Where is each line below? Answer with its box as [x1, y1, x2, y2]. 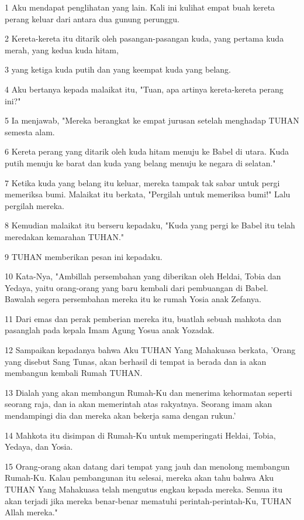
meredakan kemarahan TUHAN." [5, 230, 125, 242]
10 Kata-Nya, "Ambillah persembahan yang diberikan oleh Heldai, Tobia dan [5, 270, 281, 282]
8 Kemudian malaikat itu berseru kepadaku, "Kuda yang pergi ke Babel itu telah [5, 219, 295, 231]
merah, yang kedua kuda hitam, [5, 43, 119, 56]
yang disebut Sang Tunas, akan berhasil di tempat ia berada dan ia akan [5, 355, 267, 367]
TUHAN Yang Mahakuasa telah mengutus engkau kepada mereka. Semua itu [5, 483, 283, 495]
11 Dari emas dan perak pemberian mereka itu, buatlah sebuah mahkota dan [5, 312, 282, 324]
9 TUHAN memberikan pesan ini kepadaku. [5, 250, 163, 262]
